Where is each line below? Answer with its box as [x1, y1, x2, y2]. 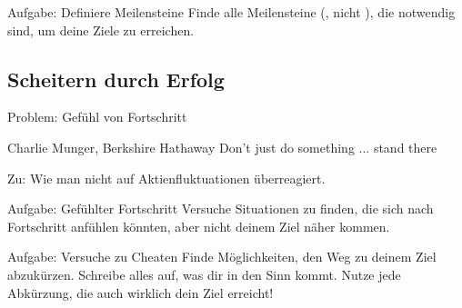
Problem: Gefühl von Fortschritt [7, 107, 187, 126]
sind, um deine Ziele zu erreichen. [7, 20, 195, 39]
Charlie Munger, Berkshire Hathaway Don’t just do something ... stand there [7, 137, 437, 156]
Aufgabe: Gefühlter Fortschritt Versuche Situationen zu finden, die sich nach [7, 199, 434, 218]
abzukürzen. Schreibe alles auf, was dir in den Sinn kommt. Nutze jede [7, 264, 401, 283]
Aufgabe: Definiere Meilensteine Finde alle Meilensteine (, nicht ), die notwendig [7, 3, 456, 21]
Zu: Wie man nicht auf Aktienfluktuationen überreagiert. [7, 168, 326, 187]
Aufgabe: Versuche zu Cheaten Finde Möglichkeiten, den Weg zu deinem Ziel [7, 247, 437, 266]
